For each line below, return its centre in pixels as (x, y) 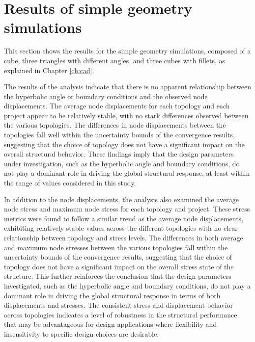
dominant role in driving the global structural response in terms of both (112, 295)
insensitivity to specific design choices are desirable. (82, 333)
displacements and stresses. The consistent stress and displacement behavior (119, 305)
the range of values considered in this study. (70, 183)
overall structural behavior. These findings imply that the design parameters (119, 154)
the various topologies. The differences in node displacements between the (115, 125)
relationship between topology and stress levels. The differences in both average (124, 237)
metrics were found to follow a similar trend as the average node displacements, (124, 218)
